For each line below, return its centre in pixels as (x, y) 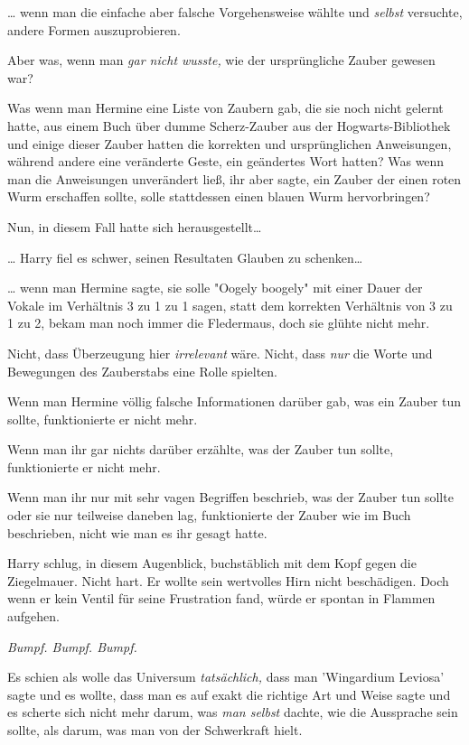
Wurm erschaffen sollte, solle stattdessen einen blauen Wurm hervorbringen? (219, 196)
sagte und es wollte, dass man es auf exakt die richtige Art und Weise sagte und (229, 694)
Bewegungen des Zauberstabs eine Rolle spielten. (142, 371)
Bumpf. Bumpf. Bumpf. (72, 646)
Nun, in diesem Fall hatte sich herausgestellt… (135, 226)
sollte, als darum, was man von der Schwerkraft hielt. (155, 730)
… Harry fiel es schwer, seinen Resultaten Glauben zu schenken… (185, 257)
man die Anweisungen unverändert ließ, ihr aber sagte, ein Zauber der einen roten (234, 178)
